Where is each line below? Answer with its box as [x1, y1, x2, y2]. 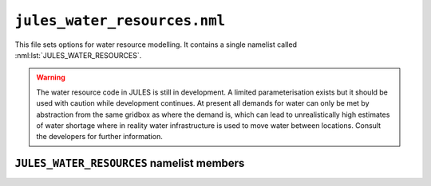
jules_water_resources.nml [14, 12, 226, 29]
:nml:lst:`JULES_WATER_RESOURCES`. [14, 50, 142, 60]
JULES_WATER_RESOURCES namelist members [14, 157, 245, 170]
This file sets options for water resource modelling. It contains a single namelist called [14, 40, 297, 49]
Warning [36, 72, 65, 83]
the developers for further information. [36, 132, 163, 141]
